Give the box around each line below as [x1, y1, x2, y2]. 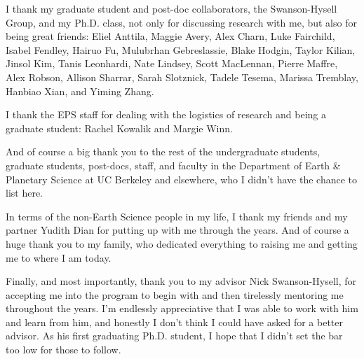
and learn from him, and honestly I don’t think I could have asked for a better [6, 314, 344, 329]
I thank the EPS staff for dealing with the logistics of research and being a [6, 107, 326, 122]
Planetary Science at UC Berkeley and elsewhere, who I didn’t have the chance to [6, 171, 358, 186]
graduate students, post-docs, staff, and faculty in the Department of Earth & [6, 157, 341, 172]
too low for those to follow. [6, 342, 121, 357]
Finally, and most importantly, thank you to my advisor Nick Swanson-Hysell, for [6, 274, 357, 288]
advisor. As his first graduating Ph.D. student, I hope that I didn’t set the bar [6, 328, 343, 343]
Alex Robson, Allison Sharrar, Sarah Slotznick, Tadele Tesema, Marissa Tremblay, [6, 69, 358, 84]
